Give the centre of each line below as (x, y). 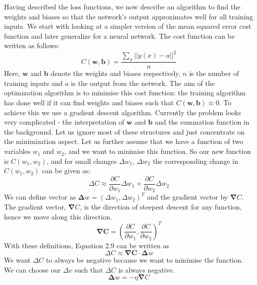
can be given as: (66, 171)
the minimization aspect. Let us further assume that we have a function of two (124, 141)
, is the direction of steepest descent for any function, (161, 206)
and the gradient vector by (188, 197)
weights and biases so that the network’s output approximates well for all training (128, 16)
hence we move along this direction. (58, 216)
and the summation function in (202, 122)
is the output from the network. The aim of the (143, 83)
